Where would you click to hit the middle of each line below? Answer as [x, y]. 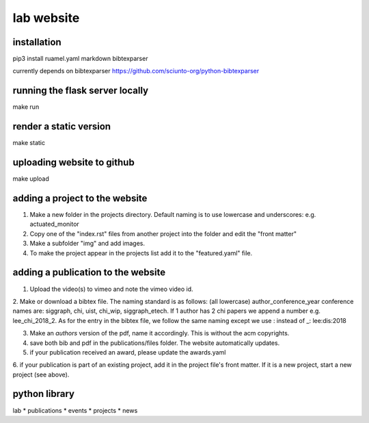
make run [26, 107]
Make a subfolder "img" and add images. [87, 244]
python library [44, 394]
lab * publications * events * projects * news [75, 410]
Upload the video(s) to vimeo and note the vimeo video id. [112, 289]
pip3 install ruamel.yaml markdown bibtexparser [80, 59]
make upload [31, 179]
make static [29, 143]
